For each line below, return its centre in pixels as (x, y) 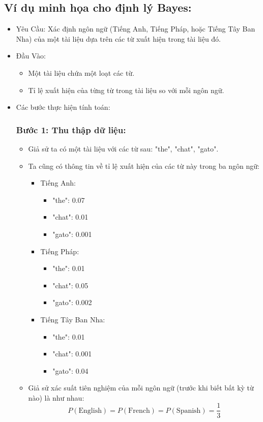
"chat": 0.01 (70, 217)
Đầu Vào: (31, 56)
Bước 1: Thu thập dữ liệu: (71, 129)
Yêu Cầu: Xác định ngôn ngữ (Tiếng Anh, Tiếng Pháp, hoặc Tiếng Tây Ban (136, 29)
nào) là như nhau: (56, 397)
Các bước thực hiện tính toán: (63, 107)
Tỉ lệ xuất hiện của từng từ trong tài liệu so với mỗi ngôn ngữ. (126, 90)
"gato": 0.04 (70, 370)
